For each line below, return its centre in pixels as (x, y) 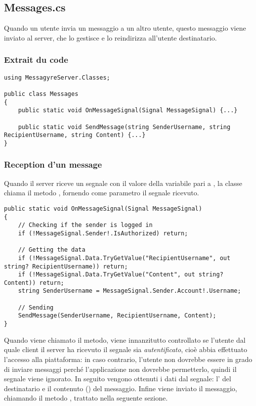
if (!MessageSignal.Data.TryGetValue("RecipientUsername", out (124, 258)
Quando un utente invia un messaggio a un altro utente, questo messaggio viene (125, 28)
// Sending (36, 307)
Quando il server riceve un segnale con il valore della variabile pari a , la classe (123, 183)
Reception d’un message (53, 164)
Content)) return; (34, 283)
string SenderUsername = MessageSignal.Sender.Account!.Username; (129, 291)
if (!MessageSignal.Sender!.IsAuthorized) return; (103, 233)
